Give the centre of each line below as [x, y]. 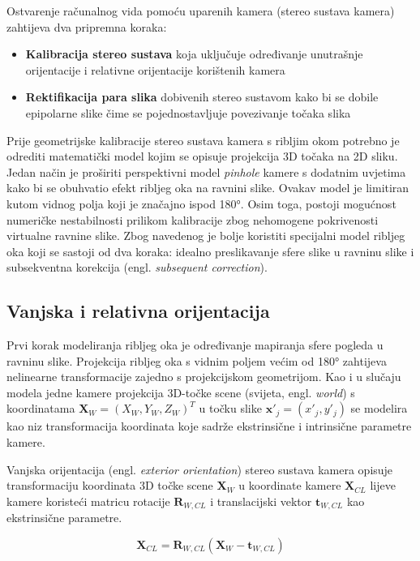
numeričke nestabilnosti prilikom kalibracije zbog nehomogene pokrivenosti [193, 219]
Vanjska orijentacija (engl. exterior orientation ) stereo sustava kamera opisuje [200, 469]
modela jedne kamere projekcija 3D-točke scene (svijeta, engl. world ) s [181, 392]
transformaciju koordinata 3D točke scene [110, 485]
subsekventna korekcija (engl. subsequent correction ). [137, 267]
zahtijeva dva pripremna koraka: [87, 26]
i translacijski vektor [261, 501]
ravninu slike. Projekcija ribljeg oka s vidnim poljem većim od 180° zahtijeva [197, 360]
